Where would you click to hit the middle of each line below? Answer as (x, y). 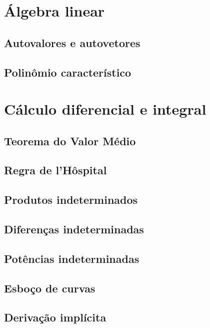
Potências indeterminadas (72, 258)
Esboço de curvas (50, 288)
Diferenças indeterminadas (74, 229)
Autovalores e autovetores (72, 42)
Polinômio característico (68, 72)
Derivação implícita (55, 317)
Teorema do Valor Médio (70, 140)
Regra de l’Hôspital (55, 170)
